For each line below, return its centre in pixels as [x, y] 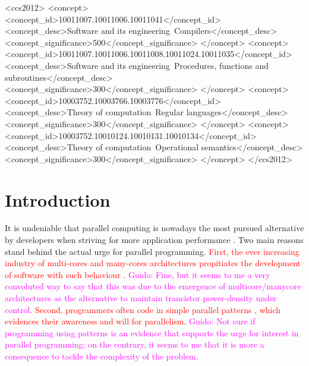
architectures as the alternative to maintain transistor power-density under [141, 298]
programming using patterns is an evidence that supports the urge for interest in [152, 332]
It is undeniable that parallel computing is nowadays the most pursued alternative [154, 228]
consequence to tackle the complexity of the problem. [102, 356]
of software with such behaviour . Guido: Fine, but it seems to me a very [138, 274]
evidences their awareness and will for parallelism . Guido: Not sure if [130, 321]
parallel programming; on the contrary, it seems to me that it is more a [135, 344]
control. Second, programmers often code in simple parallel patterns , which [143, 309]
